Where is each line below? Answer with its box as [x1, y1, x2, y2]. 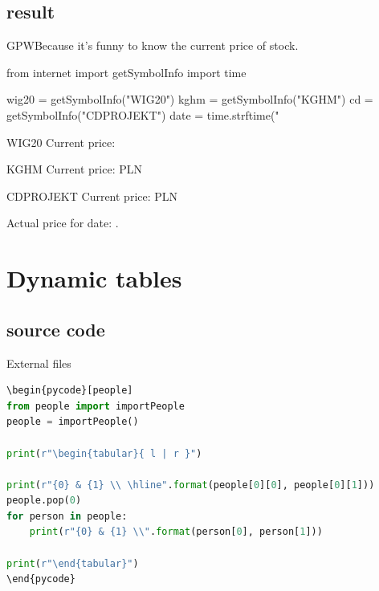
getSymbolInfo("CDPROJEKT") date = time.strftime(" [6, 106, 279, 123]
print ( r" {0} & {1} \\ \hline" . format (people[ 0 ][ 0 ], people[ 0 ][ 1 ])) [6, 479, 375, 491]
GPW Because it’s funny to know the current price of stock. [6, 37, 299, 54]
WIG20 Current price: [6, 133, 116, 150]
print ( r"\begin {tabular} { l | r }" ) [6, 447, 202, 459]
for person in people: [6, 510, 128, 522]
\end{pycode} [6, 573, 75, 585]
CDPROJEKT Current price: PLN [6, 187, 178, 204]
